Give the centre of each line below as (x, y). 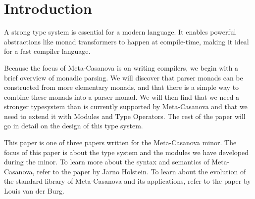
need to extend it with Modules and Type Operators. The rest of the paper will (125, 116)
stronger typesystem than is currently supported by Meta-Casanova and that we (126, 106)
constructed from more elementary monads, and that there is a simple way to (122, 87)
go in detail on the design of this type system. (74, 126)
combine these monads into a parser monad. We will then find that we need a (122, 97)
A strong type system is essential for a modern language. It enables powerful (120, 32)
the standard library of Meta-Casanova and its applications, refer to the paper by (127, 181)
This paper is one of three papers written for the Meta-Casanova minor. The (120, 142)
